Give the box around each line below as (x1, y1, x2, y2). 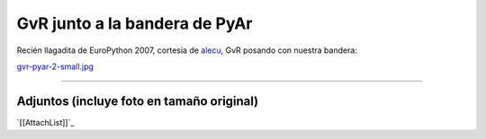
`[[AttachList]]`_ (16, 117, 75, 127)
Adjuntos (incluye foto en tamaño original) (16, 93, 259, 109)
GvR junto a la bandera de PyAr (16, 13, 253, 33)
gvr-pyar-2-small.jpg (16, 61, 94, 72)
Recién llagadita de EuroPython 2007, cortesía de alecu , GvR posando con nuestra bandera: (16, 45, 357, 56)
